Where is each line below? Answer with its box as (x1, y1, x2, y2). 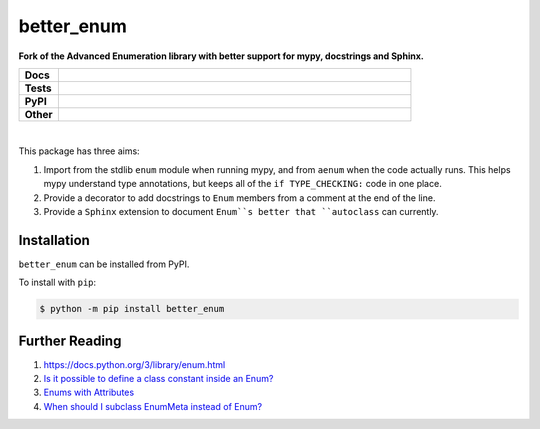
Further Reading (18, 332, 122, 349)
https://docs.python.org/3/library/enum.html (43, 358, 226, 370)
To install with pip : (18, 276, 97, 289)
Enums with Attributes (43, 386, 135, 399)
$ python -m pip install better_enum (39, 303, 225, 315)
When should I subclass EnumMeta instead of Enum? (43, 400, 263, 412)
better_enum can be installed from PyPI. (18, 258, 190, 270)
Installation (18, 231, 90, 249)
